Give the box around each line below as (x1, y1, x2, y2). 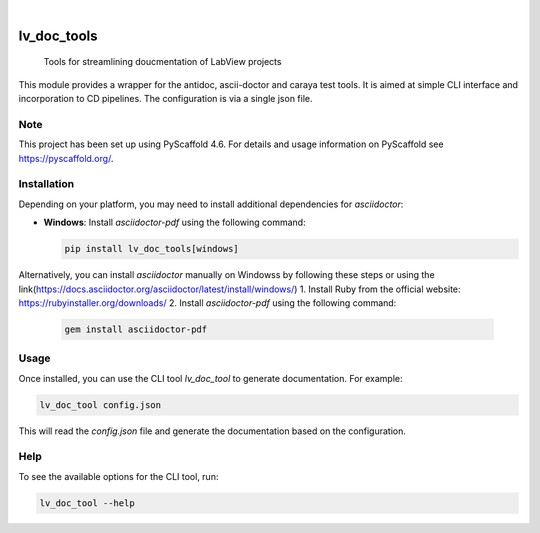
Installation (18, 177, 75, 191)
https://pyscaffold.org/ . (18, 152, 114, 164)
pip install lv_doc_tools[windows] (64, 243, 239, 255)
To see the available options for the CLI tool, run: (18, 470, 219, 482)
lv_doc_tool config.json (39, 399, 162, 410)
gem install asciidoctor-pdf (64, 323, 208, 335)
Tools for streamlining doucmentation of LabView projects (43, 56, 282, 68)
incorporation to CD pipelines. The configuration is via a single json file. (18, 93, 313, 105)
